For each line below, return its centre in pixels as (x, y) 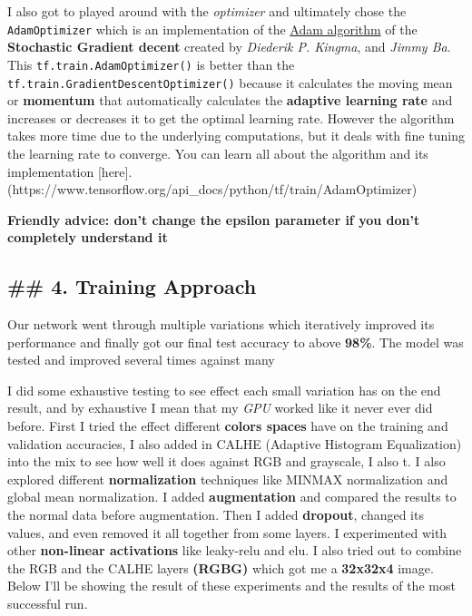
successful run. (48, 604)
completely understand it (88, 237)
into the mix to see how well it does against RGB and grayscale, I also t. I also (226, 461)
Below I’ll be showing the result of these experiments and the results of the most (231, 586)
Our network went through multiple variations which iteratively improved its (221, 324)
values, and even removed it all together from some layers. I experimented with (227, 532)
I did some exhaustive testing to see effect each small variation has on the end (224, 390)
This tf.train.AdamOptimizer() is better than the (151, 64)
